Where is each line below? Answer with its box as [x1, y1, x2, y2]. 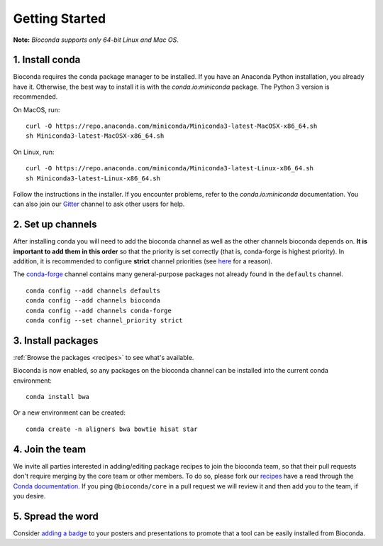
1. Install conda [13, 54, 81, 66]
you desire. [13, 491, 46, 500]
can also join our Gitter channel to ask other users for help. [13, 200, 185, 209]
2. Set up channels [13, 219, 97, 231]
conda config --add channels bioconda [26, 297, 161, 305]
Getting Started [13, 11, 106, 26]
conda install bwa [26, 393, 90, 401]
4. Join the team [13, 443, 87, 455]
